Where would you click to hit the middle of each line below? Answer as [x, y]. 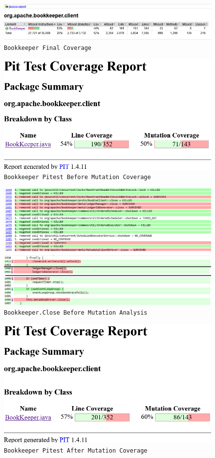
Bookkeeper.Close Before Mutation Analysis [76, 313]
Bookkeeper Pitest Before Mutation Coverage [77, 177]
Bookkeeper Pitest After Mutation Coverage [76, 450]
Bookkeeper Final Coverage [48, 48]
